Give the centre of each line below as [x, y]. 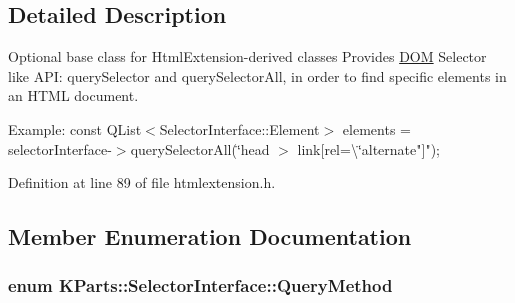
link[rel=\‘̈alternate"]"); [368, 148]
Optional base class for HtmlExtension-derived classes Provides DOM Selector [247, 56]
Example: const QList [75, 128]
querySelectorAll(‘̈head [200, 148]
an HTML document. [73, 95]
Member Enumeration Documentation [210, 236]
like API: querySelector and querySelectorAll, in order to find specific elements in [257, 75]
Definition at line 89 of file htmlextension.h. [142, 182]
